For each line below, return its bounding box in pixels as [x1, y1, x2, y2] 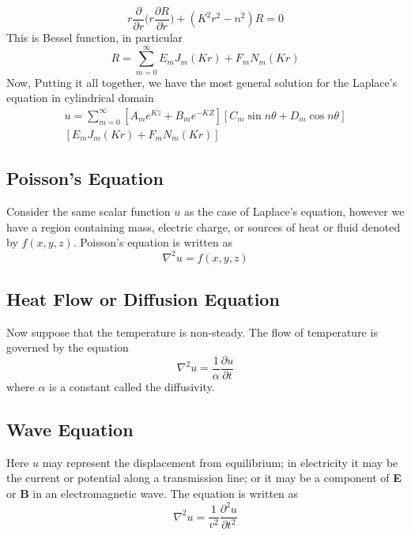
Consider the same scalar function [6, 203, 171, 220]
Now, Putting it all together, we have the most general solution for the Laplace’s [6, 73, 398, 90]
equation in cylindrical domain [6, 89, 154, 106]
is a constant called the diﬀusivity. [49, 378, 215, 394]
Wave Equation [6, 416, 134, 441]
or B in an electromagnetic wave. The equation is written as [6, 484, 299, 501]
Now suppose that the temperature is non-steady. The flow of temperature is [6, 323, 378, 340]
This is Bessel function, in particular [6, 29, 183, 46]
